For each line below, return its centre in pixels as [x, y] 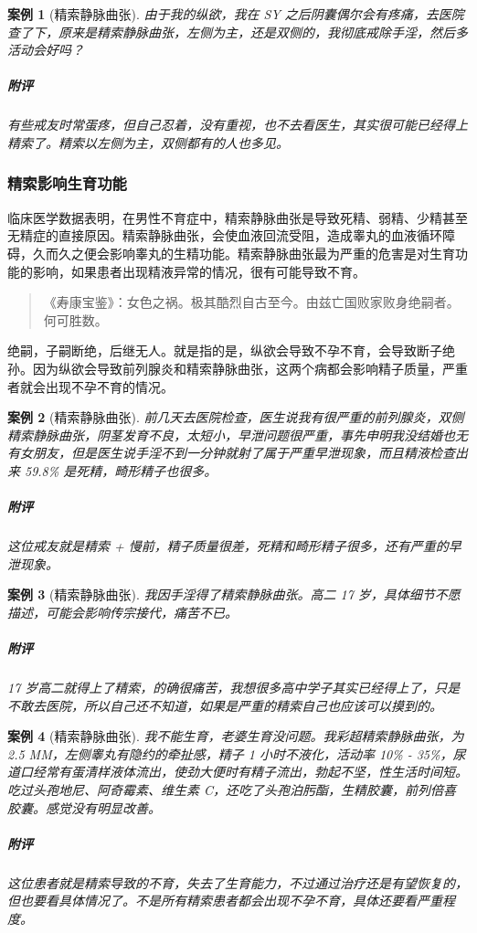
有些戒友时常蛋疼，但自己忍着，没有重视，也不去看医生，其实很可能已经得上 [238, 125]
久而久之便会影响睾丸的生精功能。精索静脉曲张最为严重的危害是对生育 [244, 253]
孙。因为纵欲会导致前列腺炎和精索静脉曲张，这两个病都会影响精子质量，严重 [238, 368]
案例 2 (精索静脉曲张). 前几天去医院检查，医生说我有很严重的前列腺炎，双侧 [236, 417]
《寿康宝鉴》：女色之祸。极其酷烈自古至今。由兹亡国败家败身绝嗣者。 [251, 302]
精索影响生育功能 [67, 183]
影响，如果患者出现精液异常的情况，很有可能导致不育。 [199, 271]
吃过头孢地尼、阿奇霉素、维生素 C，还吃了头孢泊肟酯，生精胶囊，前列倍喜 [232, 789]
